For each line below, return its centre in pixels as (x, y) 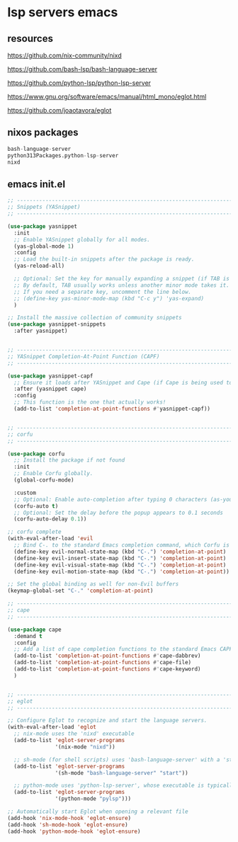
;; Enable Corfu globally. (53, 474)
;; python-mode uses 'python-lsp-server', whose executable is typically (125, 786)
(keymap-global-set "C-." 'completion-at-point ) (80, 591)
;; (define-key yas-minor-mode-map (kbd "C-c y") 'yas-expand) (109, 298)
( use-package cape (34, 630)
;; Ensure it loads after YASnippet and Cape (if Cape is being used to (123, 382)
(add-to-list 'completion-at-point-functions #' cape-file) (103, 663)
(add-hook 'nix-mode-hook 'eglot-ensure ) (69, 818)
